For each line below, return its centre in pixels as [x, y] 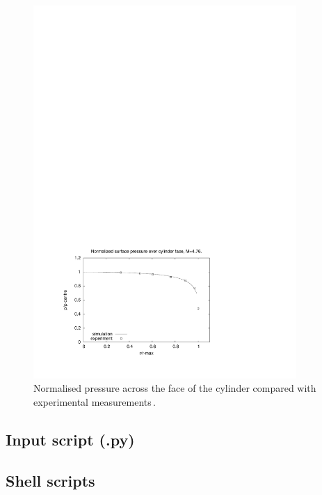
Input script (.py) [70, 439]
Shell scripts [50, 480]
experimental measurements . [95, 401]
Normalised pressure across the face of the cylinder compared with [175, 388]
